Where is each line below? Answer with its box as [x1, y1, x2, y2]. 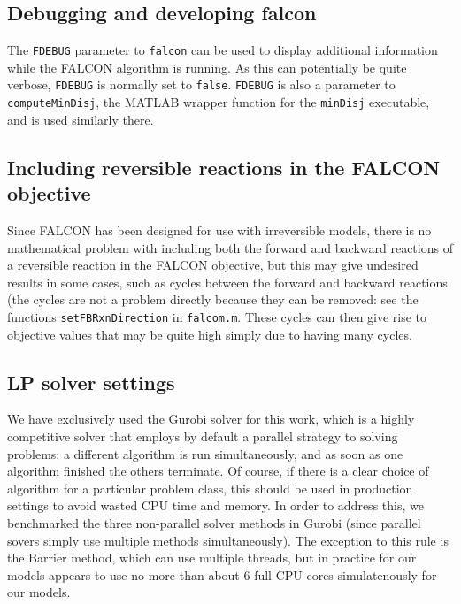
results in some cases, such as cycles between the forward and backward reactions [7, 272, 448, 291]
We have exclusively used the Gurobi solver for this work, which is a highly [7, 409, 415, 428]
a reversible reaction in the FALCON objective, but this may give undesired [7, 256, 419, 274]
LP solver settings [7, 368, 175, 395]
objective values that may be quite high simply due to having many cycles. [7, 325, 412, 343]
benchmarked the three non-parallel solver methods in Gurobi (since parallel [7, 513, 421, 531]
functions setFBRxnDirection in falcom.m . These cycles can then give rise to [7, 307, 427, 325]
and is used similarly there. [7, 110, 154, 128]
